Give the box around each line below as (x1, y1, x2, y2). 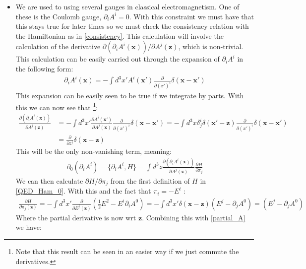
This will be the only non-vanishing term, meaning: (15, 145, 172, 156)
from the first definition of (110, 175, 190, 186)
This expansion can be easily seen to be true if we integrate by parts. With (15, 90, 244, 100)
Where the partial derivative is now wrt (15, 212, 136, 222)
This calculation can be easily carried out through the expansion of (15, 54, 220, 64)
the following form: (15, 63, 73, 73)
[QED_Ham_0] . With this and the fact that (15, 186, 151, 196)
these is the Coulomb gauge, (15, 11, 102, 21)
